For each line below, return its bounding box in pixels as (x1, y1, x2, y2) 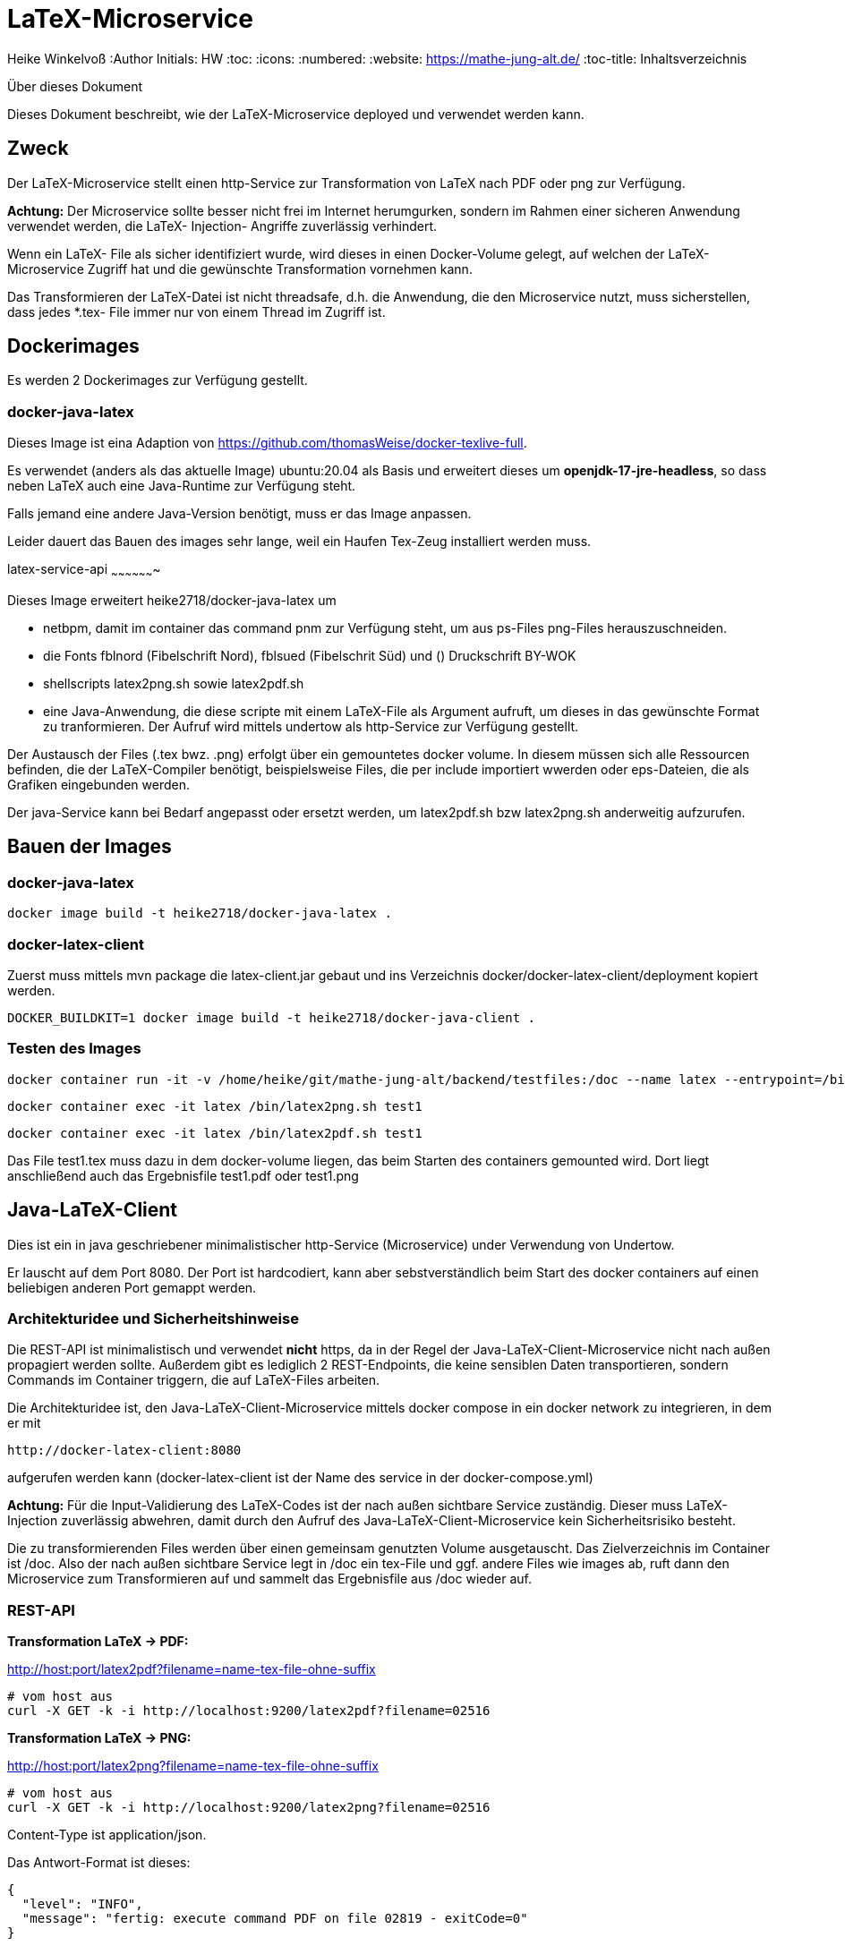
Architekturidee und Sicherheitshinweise (7, 1309, 299, 1327)
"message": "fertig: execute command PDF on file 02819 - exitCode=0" (21, 1911, 528, 1926)
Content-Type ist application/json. (7, 1827, 207, 1843)
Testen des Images (7, 1039, 141, 1058)
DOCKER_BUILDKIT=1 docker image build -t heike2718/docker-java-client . (7, 1010, 536, 1025)
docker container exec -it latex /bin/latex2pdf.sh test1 (7, 1125, 422, 1140)
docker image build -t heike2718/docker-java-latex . (7, 906, 392, 921)
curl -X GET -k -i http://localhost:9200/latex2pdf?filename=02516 (7, 1703, 491, 1719)
